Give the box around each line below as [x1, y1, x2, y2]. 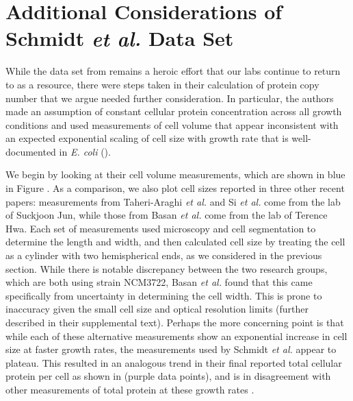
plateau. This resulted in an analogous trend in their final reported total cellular [5, 355, 342, 369]
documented [5, 144, 56, 158]
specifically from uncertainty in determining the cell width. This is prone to [5, 288, 322, 302]
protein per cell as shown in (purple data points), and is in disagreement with [5, 369, 331, 383]
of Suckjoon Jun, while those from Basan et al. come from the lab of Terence [5, 208, 328, 222]
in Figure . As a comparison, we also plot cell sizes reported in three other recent [5, 181, 345, 195]
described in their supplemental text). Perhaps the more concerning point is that [5, 315, 344, 329]
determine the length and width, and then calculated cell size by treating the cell [5, 234, 345, 249]
